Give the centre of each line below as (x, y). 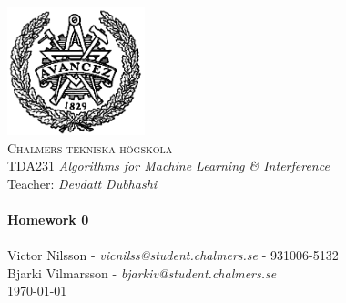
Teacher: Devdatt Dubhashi (82, 183)
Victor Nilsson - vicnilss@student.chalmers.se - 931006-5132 (173, 255)
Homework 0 (48, 219)
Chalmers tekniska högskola (90, 147)
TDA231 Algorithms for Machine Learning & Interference (168, 166)
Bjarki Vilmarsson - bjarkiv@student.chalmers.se (142, 272)
